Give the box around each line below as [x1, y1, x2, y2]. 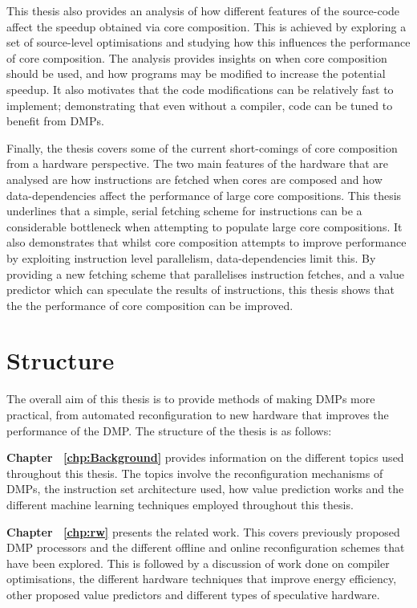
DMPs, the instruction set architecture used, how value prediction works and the [6, 480, 404, 497]
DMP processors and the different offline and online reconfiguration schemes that [6, 539, 405, 556]
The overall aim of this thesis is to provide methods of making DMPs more [6, 390, 375, 407]
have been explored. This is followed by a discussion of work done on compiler [6, 554, 390, 571]
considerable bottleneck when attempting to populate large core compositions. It [6, 218, 403, 235]
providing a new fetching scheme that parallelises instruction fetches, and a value [6, 265, 404, 282]
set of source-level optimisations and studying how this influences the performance [6, 34, 411, 51]
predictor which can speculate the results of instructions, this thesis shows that [6, 281, 395, 298]
